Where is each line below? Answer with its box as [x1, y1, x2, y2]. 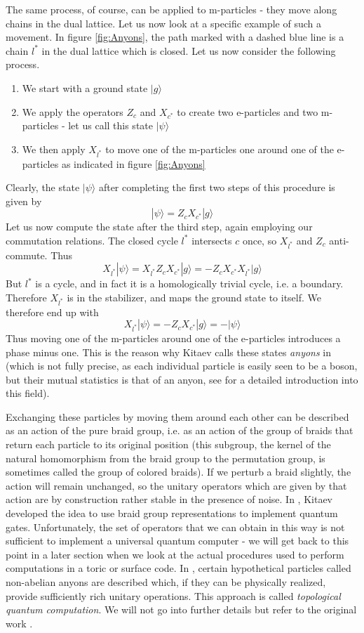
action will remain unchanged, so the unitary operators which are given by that [6, 478, 347, 492]
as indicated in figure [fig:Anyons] [61, 156, 205, 171]
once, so [242, 233, 277, 247]
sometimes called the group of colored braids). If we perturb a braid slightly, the [6, 464, 351, 479]
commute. [6, 247, 48, 262]
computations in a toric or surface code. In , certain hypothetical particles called [6, 561, 351, 575]
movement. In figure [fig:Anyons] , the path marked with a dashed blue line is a [6, 30, 344, 44]
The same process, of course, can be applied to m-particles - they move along [6, 2, 337, 16]
